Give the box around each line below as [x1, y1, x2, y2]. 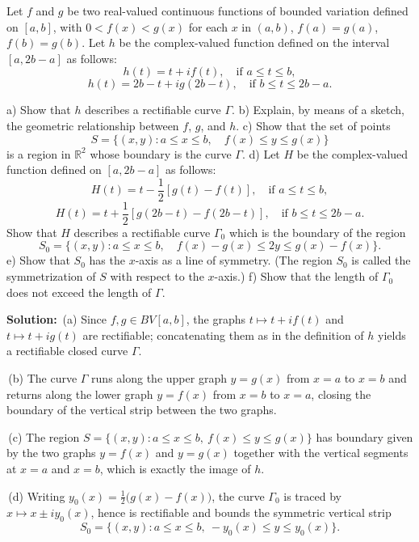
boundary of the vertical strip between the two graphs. [6, 401, 277, 418]
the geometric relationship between [6, 116, 179, 133]
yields [378, 326, 406, 343]
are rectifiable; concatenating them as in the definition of [82, 326, 364, 343]
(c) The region [8, 428, 80, 445]
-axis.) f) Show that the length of [214, 268, 379, 285]
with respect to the [110, 268, 204, 285]
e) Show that [6, 252, 70, 269]
